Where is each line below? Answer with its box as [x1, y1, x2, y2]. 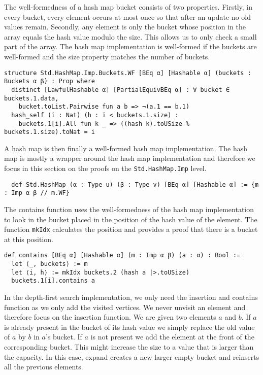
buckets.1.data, [4, 94, 59, 102]
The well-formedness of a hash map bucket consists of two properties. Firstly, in [4, 2, 252, 12]
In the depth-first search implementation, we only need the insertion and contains [4, 292, 258, 302]
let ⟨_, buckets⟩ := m [11, 260, 88, 268]
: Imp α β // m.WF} [4, 189, 70, 197]
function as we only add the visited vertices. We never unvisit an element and [4, 301, 246, 312]
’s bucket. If [45, 331, 82, 342]
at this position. [4, 233, 54, 244]
